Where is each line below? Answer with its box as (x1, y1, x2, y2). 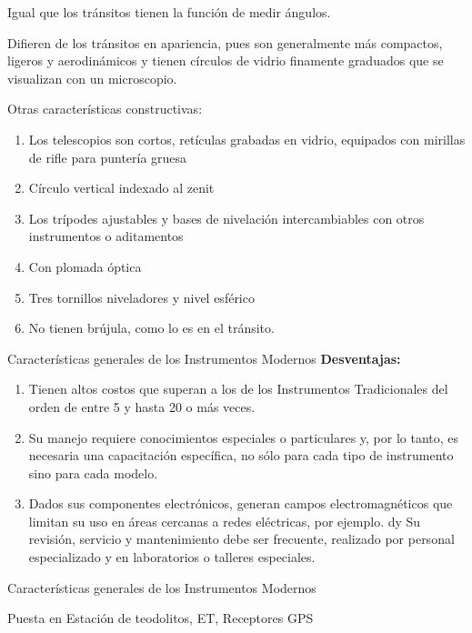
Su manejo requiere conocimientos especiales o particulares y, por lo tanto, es (28, 427, 459, 447)
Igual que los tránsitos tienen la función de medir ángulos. (7, 3, 331, 21)
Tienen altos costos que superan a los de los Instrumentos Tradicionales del (28, 379, 448, 398)
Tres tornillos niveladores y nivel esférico (28, 287, 255, 306)
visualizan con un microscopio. (7, 68, 177, 87)
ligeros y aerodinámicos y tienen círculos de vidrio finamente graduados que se (7, 51, 444, 70)
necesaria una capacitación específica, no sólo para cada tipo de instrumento (28, 446, 454, 465)
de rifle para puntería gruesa (28, 147, 187, 166)
